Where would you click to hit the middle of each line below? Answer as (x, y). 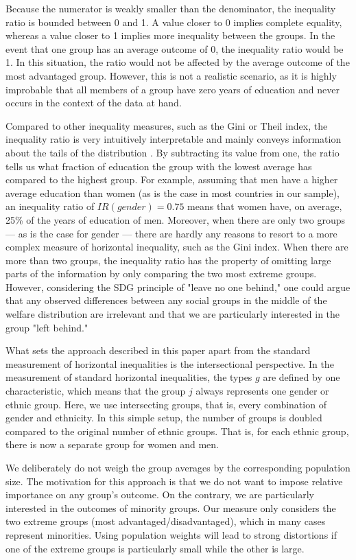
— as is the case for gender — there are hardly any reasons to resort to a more (171, 233)
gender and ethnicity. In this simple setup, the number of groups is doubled (164, 418)
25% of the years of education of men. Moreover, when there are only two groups (176, 219)
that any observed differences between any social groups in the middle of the (166, 300)
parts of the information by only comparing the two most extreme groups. (161, 273)
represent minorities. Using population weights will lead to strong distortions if (171, 534)
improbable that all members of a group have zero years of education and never (173, 89)
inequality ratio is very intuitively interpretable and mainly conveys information (174, 139)
